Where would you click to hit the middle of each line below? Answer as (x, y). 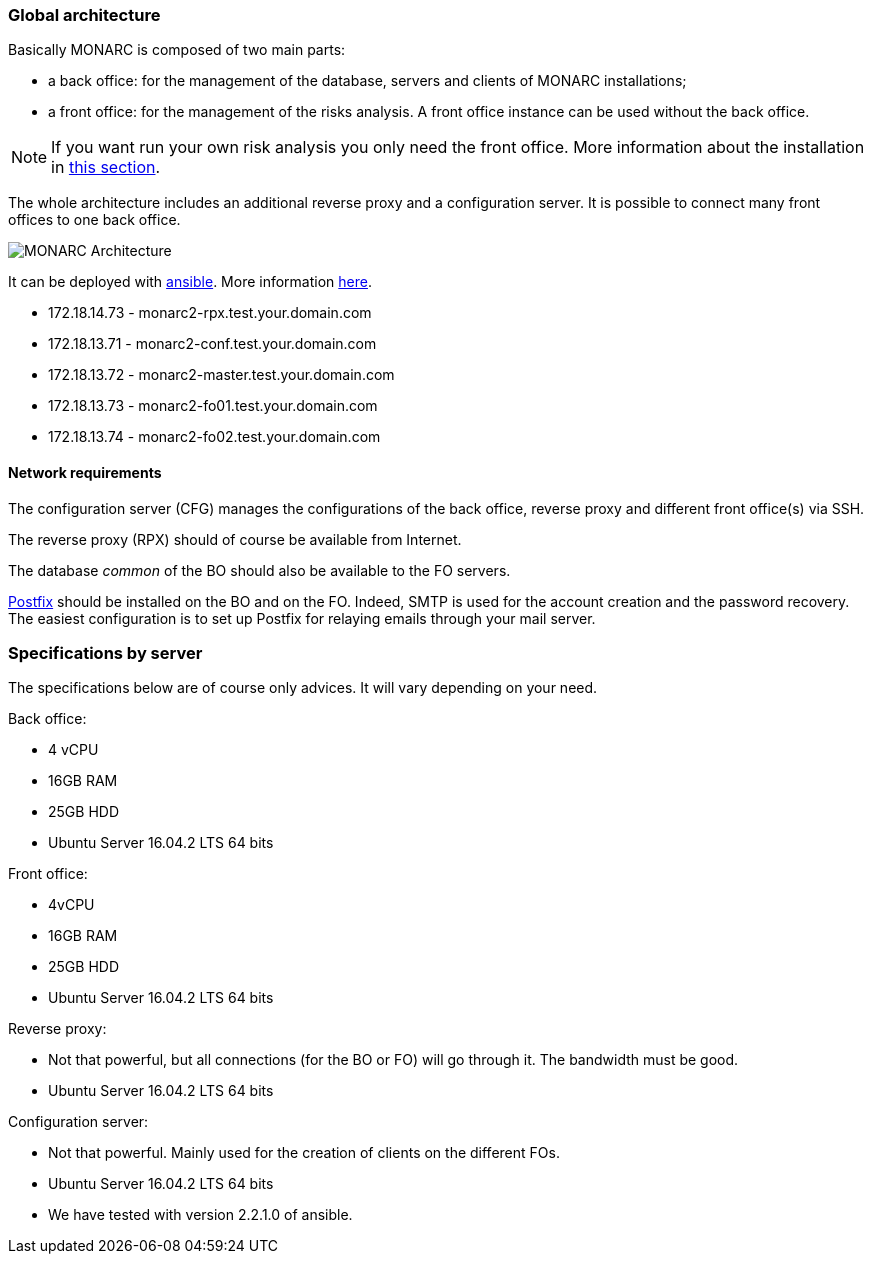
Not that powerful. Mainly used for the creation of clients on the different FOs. (304, 1153)
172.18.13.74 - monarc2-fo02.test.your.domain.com (214, 437)
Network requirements (85, 472)
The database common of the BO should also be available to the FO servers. (259, 570)
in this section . (106, 167)
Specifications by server (105, 652)
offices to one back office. (94, 220)
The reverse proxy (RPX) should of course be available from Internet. (235, 539)
